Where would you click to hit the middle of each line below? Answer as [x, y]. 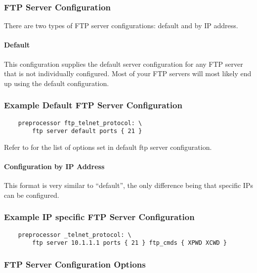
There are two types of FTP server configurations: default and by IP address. [121, 25]
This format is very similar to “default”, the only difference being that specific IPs [128, 185]
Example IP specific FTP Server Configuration [99, 217]
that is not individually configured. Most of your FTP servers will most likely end [128, 73]
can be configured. [32, 195]
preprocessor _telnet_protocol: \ [75, 235]
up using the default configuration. [57, 83]
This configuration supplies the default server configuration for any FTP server [124, 64]
